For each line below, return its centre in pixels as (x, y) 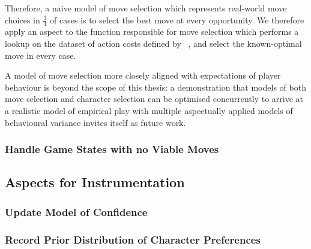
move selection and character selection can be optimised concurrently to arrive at (154, 99)
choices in (23, 19)
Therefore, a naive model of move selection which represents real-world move (146, 8)
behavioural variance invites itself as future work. (95, 122)
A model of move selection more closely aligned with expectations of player (143, 75)
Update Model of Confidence (76, 211)
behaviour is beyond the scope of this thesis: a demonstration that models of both (155, 87)
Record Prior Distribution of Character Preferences (133, 239)
